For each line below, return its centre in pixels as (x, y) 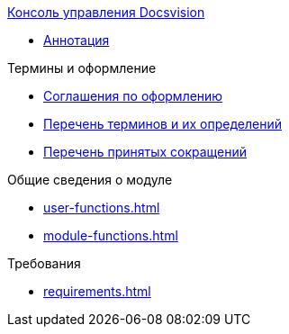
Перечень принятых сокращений (145, 152)
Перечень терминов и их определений (163, 124)
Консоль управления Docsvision (106, 12)
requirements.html (97, 291)
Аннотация (77, 40)
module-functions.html (111, 235)
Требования (44, 263)
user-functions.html (102, 208)
